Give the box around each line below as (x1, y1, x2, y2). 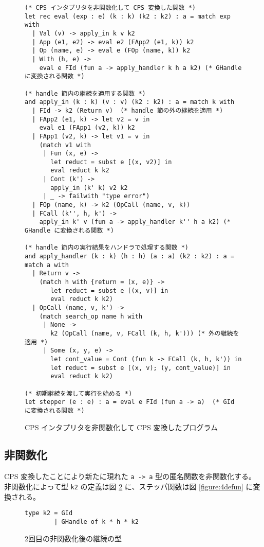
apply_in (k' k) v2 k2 (50, 184, 128, 191)
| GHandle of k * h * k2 (54, 518, 139, 525)
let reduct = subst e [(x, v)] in (50, 287, 168, 294)
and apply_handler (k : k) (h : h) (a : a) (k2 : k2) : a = (25, 253, 235, 260)
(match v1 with (39, 141, 91, 149)
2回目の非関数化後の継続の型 (25, 533, 122, 543)
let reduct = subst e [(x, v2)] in (50, 158, 172, 166)
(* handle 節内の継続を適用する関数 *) (25, 90, 146, 97)
